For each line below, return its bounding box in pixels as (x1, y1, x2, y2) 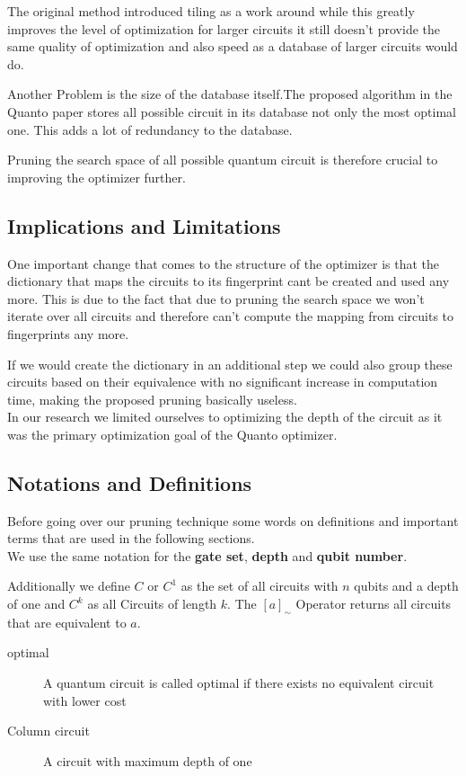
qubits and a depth (354, 576, 459, 595)
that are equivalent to (7, 612, 127, 631)
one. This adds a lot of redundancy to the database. (7, 120, 293, 138)
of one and (7, 594, 66, 613)
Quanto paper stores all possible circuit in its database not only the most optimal (7, 102, 456, 120)
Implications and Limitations (7, 211, 281, 239)
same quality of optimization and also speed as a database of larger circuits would (7, 37, 458, 56)
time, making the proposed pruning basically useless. (7, 389, 297, 408)
